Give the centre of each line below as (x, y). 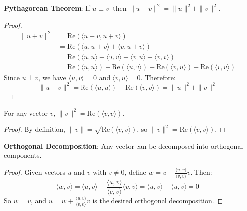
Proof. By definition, (35, 129)
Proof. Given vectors (35, 172)
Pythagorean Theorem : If (47, 8)
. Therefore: (158, 77)
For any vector (26, 112)
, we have (52, 77)
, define (135, 172)
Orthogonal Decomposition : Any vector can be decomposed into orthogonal (123, 145)
